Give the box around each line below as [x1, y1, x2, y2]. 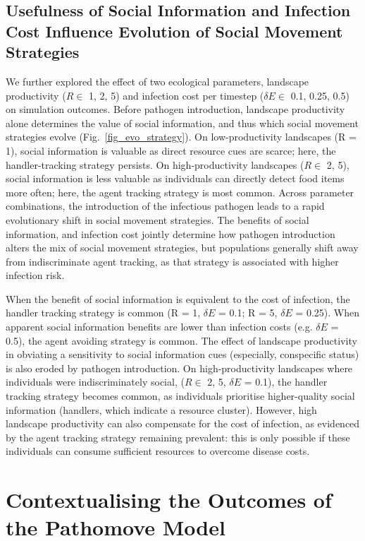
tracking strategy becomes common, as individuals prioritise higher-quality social [6, 388, 355, 403]
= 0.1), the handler [244, 374, 328, 389]
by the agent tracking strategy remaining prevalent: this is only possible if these [6, 429, 350, 444]
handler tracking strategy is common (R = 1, [6, 305, 201, 320]
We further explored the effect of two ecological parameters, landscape [6, 73, 309, 88]
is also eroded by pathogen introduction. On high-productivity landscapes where [6, 360, 353, 375]
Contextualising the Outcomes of [6, 485, 332, 514]
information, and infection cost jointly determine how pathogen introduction [6, 226, 335, 241]
